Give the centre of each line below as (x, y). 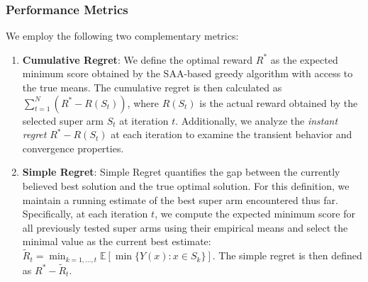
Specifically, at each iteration (85, 214)
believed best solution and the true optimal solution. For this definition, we (186, 185)
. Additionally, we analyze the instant (257, 120)
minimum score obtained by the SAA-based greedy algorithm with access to (188, 73)
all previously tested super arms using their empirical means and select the (185, 227)
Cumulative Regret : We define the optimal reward (138, 59)
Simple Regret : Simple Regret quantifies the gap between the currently (181, 172)
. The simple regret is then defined (287, 255)
